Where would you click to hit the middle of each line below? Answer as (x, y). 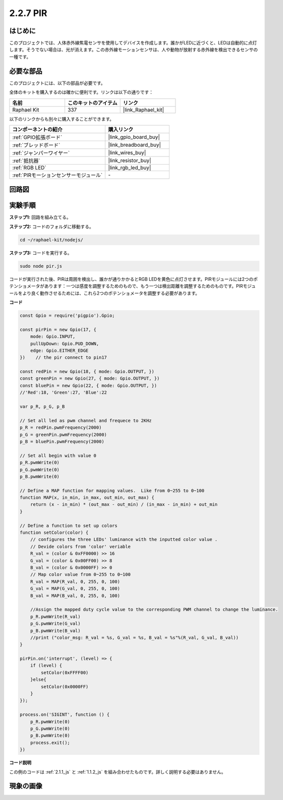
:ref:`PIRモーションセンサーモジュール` (57, 175)
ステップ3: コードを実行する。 (40, 253)
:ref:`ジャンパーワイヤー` (41, 153)
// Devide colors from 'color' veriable (80, 546)
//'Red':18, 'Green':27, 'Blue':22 (63, 392)
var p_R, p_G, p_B (42, 407)
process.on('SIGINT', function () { (65, 715)
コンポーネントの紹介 (37, 129)
